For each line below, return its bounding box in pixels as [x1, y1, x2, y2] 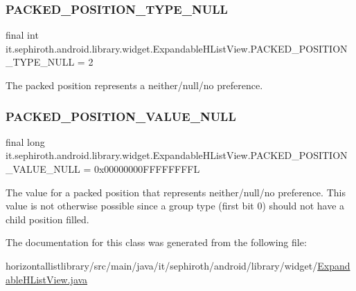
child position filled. [6, 212, 89, 226]
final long [6, 134, 45, 149]
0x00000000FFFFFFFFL [94, 162, 200, 176]
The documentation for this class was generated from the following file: [6, 235, 307, 250]
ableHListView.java [6, 272, 88, 286]
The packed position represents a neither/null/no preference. [6, 78, 263, 92]
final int [6, 28, 39, 42]
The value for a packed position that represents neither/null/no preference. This [6, 185, 346, 199]
